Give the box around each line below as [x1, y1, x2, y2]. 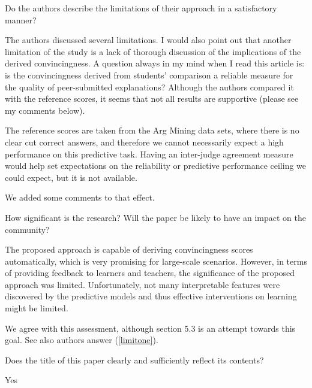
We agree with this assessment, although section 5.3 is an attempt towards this [5, 322, 296, 334]
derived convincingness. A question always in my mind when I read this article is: [5, 57, 305, 69]
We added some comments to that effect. [5, 191, 155, 204]
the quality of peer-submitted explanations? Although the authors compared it [5, 80, 294, 93]
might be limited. [5, 302, 68, 314]
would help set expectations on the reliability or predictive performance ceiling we [5, 159, 307, 172]
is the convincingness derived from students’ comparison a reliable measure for [5, 68, 293, 81]
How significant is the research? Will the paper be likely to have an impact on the [5, 211, 306, 223]
